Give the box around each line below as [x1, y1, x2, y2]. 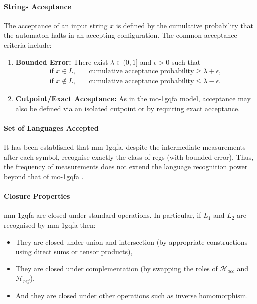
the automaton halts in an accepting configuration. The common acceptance [4, 30, 237, 40]
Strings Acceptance [4, 1, 71, 11]
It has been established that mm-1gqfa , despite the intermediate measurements [4, 142, 246, 152]
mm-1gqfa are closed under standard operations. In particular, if [4, 210, 201, 220]
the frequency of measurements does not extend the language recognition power [4, 161, 248, 172]
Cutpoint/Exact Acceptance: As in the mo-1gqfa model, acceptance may [15, 93, 251, 104]
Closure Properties [4, 191, 70, 201]
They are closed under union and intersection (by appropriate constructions [15, 236, 248, 247]
